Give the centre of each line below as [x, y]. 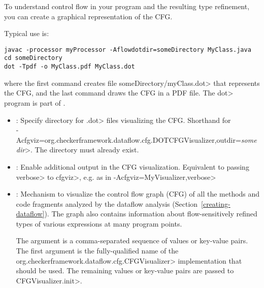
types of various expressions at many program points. [99, 223]
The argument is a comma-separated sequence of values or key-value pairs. [132, 241]
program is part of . [35, 102]
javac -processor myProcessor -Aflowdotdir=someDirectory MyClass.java [128, 50]
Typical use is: [27, 33]
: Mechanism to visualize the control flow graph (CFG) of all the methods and [138, 194]
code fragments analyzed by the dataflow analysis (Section [107, 203]
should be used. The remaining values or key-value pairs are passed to [125, 270]
